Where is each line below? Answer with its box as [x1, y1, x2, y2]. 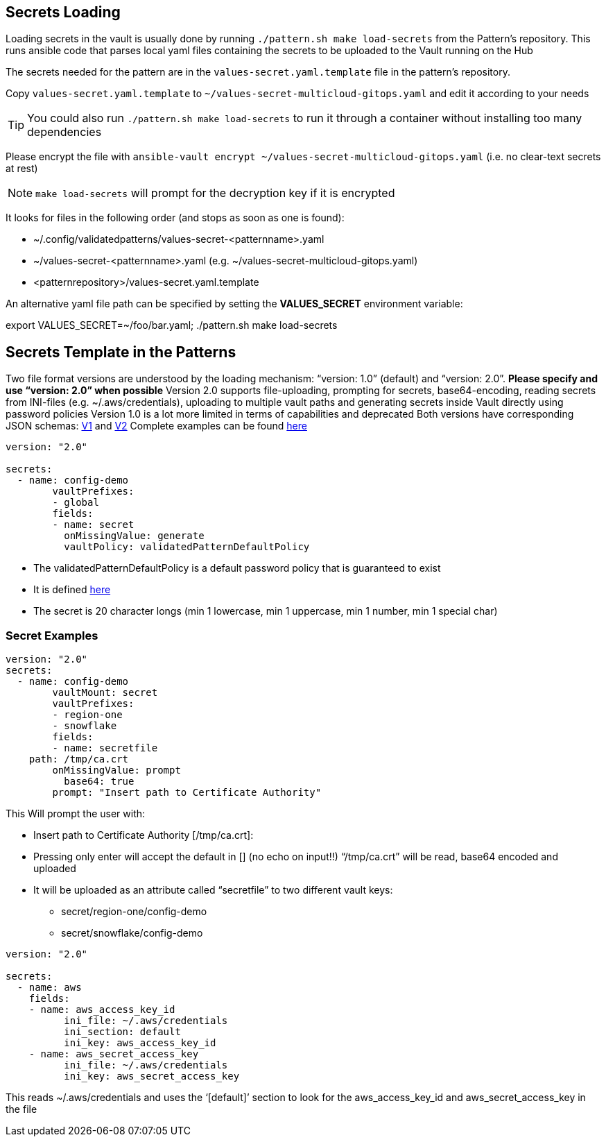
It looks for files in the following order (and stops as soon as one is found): [6, 212, 345, 224]
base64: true [64, 776, 135, 787]
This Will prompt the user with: [6, 808, 146, 820]
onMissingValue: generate [64, 530, 205, 542]
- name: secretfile [52, 742, 158, 754]
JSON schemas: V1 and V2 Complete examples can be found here [6, 420, 307, 432]
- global [52, 497, 99, 509]
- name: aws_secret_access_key [28, 1048, 199, 1060]
